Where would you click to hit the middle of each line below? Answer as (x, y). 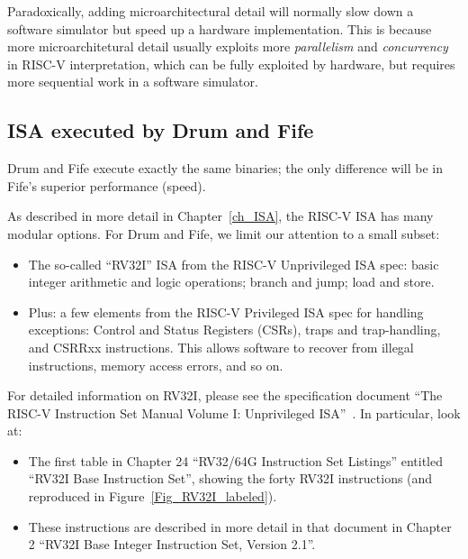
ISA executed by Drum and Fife (161, 130)
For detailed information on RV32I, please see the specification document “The (225, 395)
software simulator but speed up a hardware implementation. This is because (220, 28)
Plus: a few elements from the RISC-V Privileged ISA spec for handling (226, 312)
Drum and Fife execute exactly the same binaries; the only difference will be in (225, 168)
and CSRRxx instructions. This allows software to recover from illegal (221, 347)
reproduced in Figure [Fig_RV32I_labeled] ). (153, 496)
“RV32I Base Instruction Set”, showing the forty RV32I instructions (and (230, 478)
